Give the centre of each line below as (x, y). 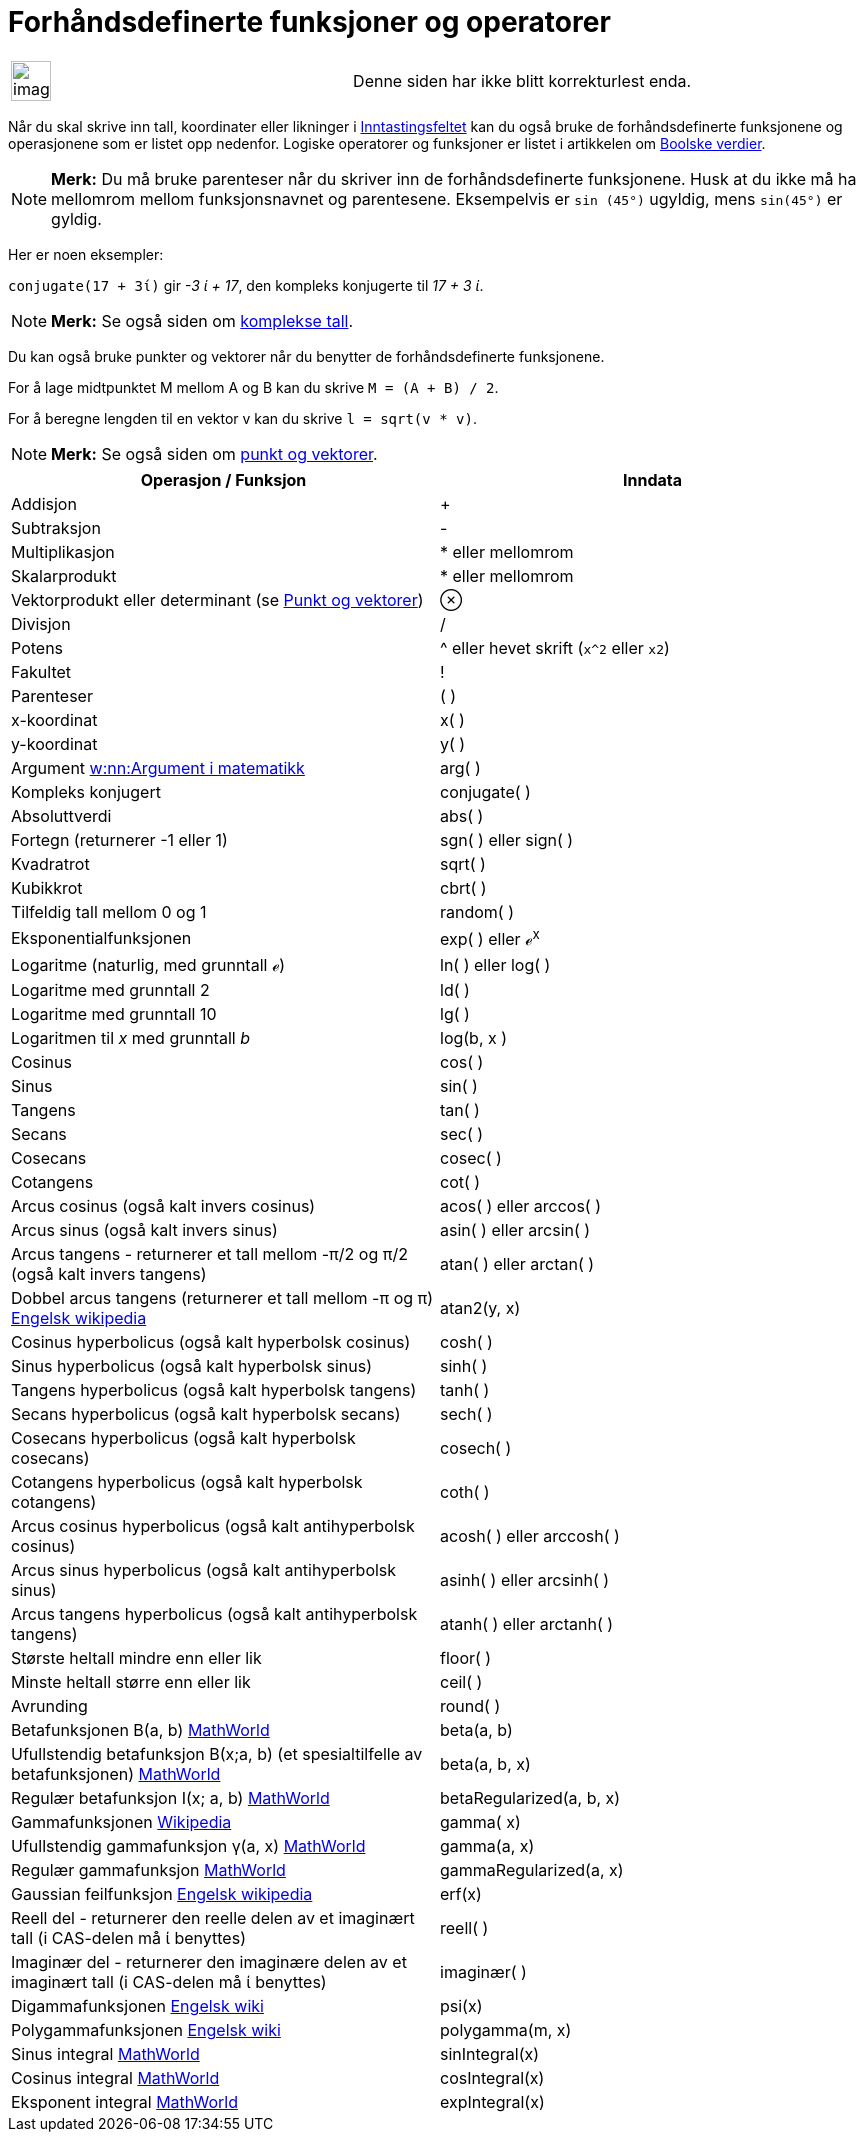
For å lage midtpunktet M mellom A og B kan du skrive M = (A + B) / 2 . (253, 387)
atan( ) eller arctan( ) (517, 1264)
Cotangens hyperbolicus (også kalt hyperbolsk (187, 1482)
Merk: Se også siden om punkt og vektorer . (214, 453)
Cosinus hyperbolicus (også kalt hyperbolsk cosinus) (211, 1342)
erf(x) (461, 1894)
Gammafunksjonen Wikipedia (121, 1822)
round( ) (470, 1706)
